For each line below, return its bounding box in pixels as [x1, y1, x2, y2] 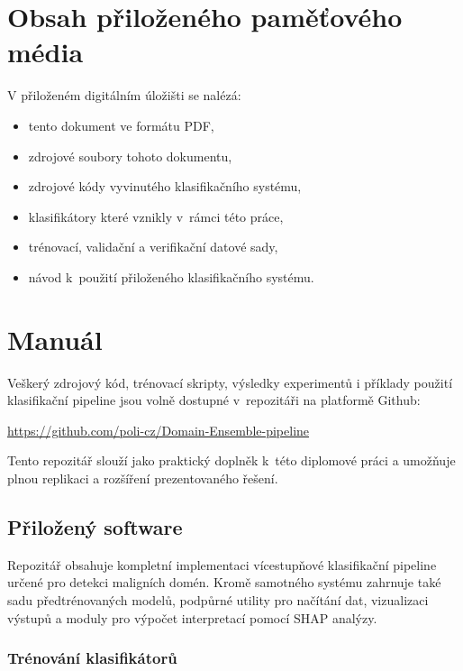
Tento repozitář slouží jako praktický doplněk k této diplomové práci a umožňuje [7, 451, 456, 470]
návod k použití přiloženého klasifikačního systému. [28, 267, 314, 286]
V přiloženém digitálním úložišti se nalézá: [7, 86, 241, 105]
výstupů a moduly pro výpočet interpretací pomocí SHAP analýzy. [7, 608, 377, 627]
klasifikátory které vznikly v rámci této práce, [28, 207, 284, 225]
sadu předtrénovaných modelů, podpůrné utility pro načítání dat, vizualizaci [7, 590, 429, 609]
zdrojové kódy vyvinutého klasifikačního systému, [28, 177, 302, 196]
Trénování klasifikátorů [7, 647, 177, 669]
